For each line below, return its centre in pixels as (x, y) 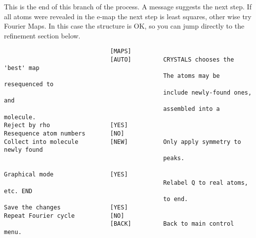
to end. (176, 199)
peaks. (174, 158)
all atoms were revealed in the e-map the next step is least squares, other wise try (128, 16)
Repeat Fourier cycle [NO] (64, 216)
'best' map (22, 68)
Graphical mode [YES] (66, 175)
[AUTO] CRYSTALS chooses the (172, 60)
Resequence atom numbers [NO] (64, 133)
